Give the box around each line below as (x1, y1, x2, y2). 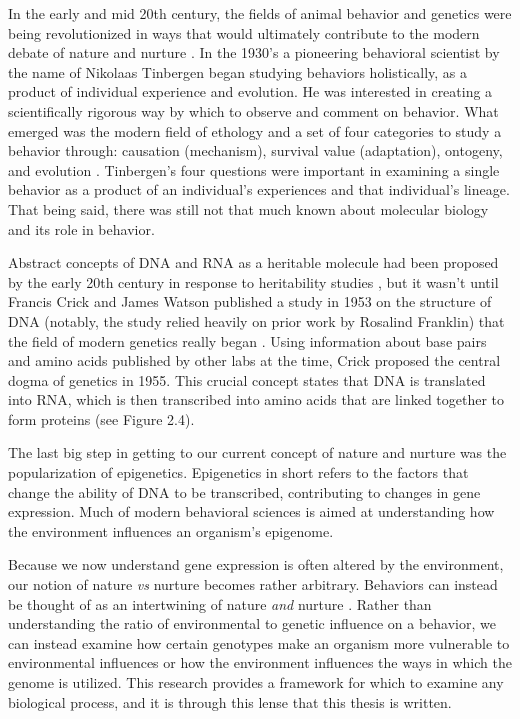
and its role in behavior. (8, 218, 155, 239)
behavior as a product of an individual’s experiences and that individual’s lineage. (8, 179, 510, 200)
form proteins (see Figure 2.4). (8, 408, 195, 429)
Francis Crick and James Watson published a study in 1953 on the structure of (8, 291, 492, 312)
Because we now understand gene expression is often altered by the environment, (8, 554, 504, 575)
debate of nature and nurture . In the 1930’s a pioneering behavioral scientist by (8, 42, 500, 63)
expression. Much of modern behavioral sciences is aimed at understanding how (8, 501, 495, 522)
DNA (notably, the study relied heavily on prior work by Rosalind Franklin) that (8, 310, 505, 331)
